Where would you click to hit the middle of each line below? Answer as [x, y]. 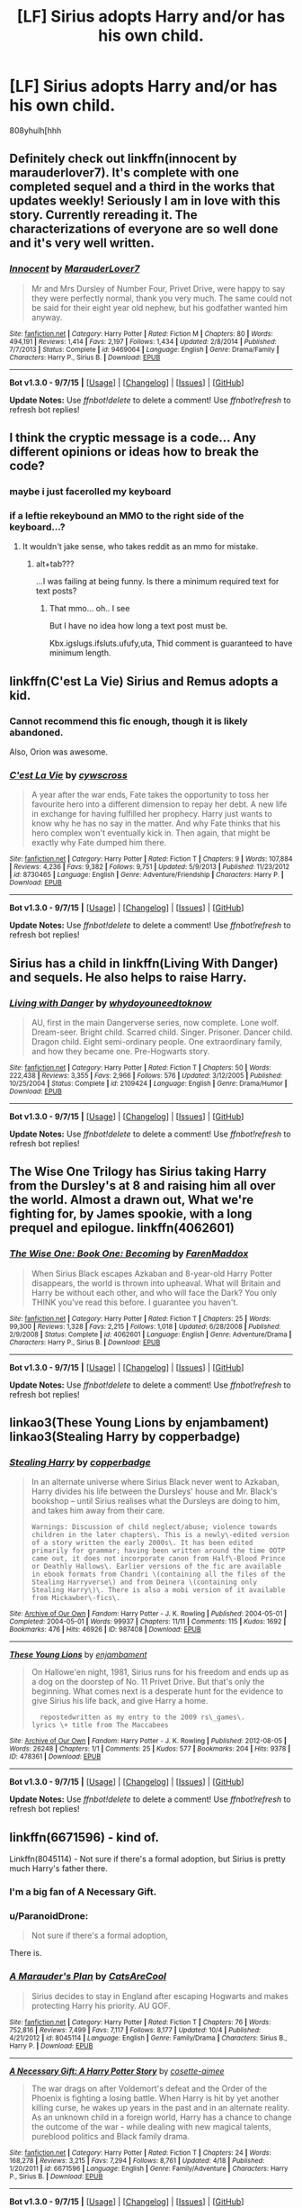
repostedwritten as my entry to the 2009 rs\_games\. [142, 1717]
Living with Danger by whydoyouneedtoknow [111, 1003]
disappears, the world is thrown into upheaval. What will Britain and [156, 1283]
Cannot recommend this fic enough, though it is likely [129, 720]
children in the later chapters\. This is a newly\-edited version [160, 1535]
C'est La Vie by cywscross [68, 774]
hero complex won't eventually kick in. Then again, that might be [151, 833]
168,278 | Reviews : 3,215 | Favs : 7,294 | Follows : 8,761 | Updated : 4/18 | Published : [137, 2160]
